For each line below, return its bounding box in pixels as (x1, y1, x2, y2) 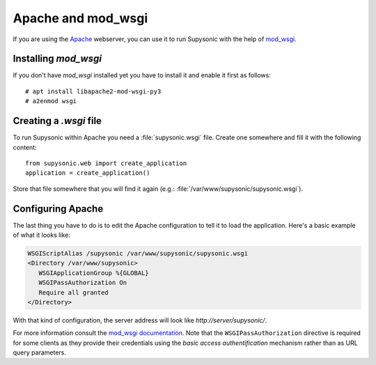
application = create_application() (25, 169, 150, 177)
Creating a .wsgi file (13, 115, 102, 127)
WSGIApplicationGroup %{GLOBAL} (38, 269, 149, 277)
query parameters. (13, 348, 66, 357)
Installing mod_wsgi (13, 53, 102, 65)
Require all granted (38, 288, 109, 296)
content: (13, 143, 38, 151)
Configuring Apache (13, 203, 104, 215)
